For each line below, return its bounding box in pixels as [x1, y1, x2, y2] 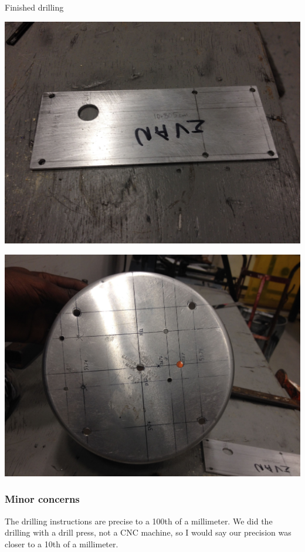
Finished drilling [5, 1, 64, 13]
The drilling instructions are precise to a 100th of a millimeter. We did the [5, 514, 273, 527]
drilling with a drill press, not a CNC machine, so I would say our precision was [5, 526, 292, 539]
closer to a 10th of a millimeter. [5, 537, 118, 550]
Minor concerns [5, 492, 80, 506]
